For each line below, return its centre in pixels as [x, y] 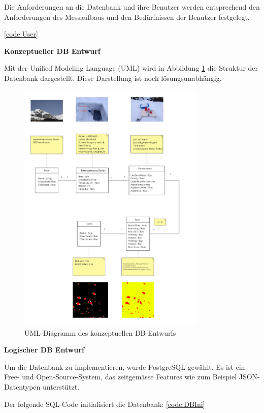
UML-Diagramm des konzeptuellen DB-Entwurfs [100, 332]
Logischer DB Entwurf [44, 350]
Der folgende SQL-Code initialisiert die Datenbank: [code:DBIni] [105, 404]
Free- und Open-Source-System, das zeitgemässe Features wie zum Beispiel [121, 377]
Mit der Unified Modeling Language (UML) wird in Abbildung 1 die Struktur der [131, 68]
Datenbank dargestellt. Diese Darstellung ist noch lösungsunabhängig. [113, 78]
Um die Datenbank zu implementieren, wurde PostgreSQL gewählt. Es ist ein [125, 366]
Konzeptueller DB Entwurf [52, 51]
